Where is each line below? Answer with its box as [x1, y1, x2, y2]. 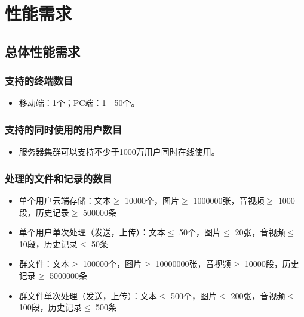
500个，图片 [171, 289, 217, 302]
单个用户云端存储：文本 [19, 194, 111, 206]
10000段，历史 [244, 257, 299, 270]
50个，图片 [179, 226, 222, 238]
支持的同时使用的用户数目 [5, 122, 122, 136]
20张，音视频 [235, 226, 285, 238]
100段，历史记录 [19, 301, 82, 313]
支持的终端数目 [5, 73, 73, 88]
